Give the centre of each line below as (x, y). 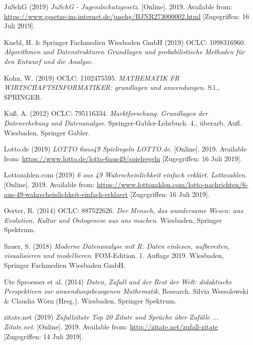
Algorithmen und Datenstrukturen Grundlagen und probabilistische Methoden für (124, 52)
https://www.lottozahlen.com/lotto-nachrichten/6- (172, 184)
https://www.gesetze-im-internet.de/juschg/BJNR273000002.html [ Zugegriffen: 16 (126, 16)
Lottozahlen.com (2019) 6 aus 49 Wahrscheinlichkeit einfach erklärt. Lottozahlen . (126, 175)
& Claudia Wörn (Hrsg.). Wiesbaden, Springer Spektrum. (90, 300)
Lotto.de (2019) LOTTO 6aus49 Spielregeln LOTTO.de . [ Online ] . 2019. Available (125, 149)
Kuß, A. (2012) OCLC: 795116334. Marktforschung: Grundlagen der (106, 113)
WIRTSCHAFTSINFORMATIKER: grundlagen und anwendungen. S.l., (112, 87)
